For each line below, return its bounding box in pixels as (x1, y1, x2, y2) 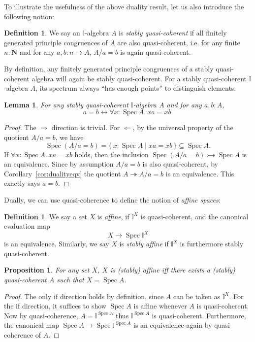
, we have (55, 132, 84, 142)
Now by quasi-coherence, (4, 310, 78, 320)
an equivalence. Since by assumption (4, 159, 114, 169)
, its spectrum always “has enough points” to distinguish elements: (35, 83, 236, 93)
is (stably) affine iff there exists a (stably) (110, 265, 235, 275)
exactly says (4, 178, 40, 188)
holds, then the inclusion (74, 149, 149, 159)
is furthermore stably (180, 239, 244, 249)
